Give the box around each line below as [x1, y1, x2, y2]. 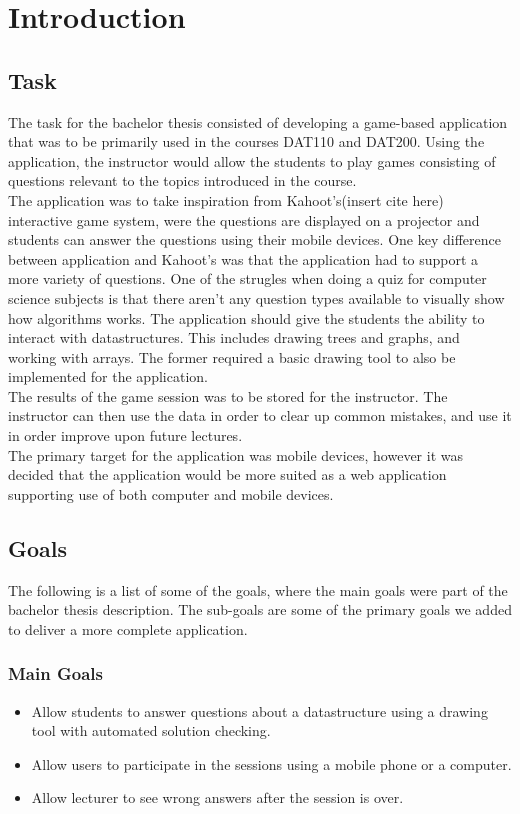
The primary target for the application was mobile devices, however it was [8, 444, 463, 465]
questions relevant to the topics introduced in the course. [8, 170, 357, 191]
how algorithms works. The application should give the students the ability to [8, 307, 485, 328]
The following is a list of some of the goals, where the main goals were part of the [8, 579, 508, 600]
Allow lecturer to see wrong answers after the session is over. [31, 787, 404, 808]
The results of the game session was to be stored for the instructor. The [8, 385, 448, 406]
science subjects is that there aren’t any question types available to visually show [8, 287, 505, 308]
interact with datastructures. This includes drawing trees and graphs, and [8, 327, 460, 348]
